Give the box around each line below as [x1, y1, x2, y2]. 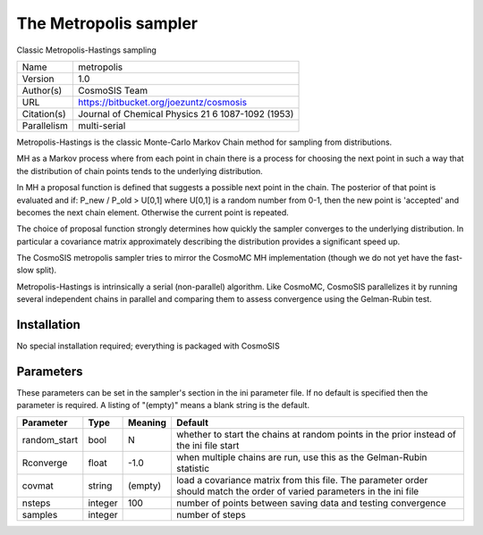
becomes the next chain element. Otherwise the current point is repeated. [16, 206, 290, 218]
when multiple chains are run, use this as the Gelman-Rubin [175, 451, 428, 464]
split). [36, 264, 57, 276]
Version [21, 72, 55, 85]
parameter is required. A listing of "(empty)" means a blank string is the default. [16, 400, 310, 411]
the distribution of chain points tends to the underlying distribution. [16, 165, 263, 176]
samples [21, 508, 58, 521]
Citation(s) [21, 107, 66, 120]
